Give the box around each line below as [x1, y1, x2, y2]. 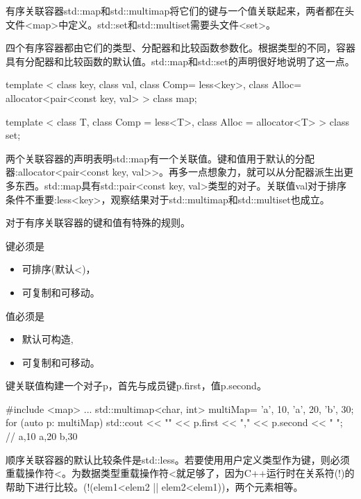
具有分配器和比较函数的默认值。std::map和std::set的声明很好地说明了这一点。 [6, 53, 355, 68]
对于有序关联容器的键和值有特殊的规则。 [6, 215, 190, 230]
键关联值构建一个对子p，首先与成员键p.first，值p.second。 [6, 378, 267, 393]
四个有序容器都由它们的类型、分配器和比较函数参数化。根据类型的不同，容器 [6, 40, 355, 55]
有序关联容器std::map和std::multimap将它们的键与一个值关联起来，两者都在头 [6, 3, 355, 17]
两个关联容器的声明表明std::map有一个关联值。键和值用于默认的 [6, 151, 295, 165]
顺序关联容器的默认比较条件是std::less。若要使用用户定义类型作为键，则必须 [6, 452, 350, 466]
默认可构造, [22, 332, 74, 346]
